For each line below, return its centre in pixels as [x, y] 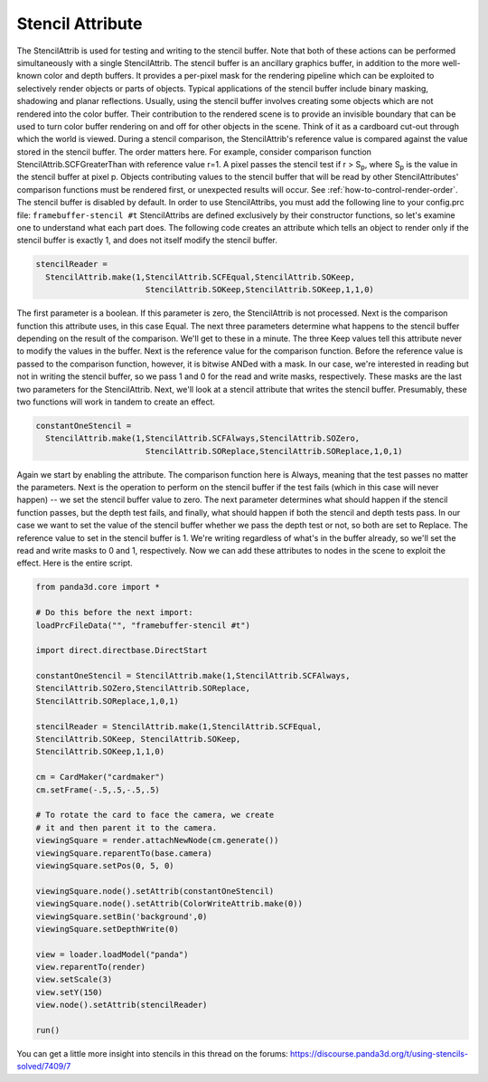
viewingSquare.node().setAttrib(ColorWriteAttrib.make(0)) [169, 904]
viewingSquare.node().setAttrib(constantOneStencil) [155, 891]
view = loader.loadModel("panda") [112, 954]
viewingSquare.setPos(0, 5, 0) [105, 865]
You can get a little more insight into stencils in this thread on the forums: [152, 1054]
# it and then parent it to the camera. [126, 827]
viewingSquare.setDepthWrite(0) [108, 929]
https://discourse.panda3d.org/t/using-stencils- [379, 1054]
